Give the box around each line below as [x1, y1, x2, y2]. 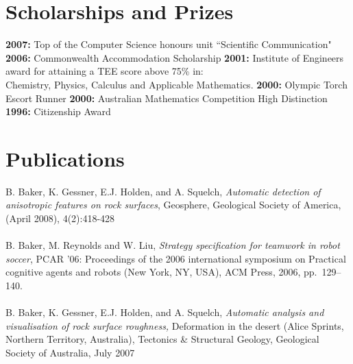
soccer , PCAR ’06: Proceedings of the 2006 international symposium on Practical [5, 251, 346, 265]
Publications [5, 144, 125, 172]
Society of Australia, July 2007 [5, 345, 135, 359]
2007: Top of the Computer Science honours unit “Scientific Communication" [5, 37, 332, 51]
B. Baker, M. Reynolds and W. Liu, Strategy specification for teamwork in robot [5, 238, 340, 252]
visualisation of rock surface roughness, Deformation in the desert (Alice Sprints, [5, 318, 344, 332]
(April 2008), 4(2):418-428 [5, 211, 115, 225]
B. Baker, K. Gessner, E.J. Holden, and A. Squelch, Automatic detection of [5, 184, 321, 198]
